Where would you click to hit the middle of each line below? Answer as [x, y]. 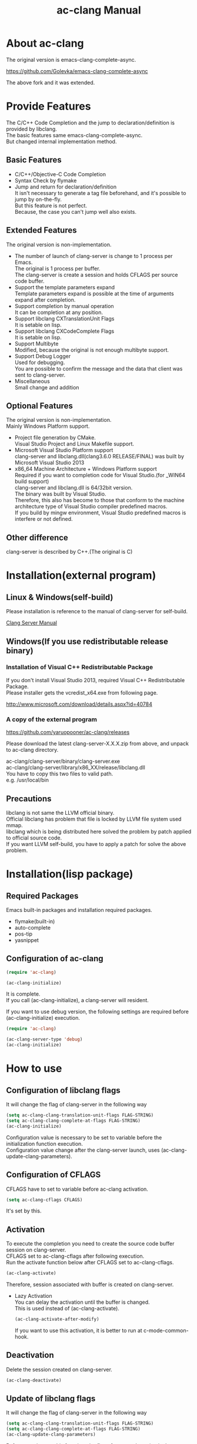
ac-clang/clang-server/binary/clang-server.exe [63, 761]
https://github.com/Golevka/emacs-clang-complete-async [77, 71]
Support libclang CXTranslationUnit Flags [64, 318]
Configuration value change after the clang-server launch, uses [83, 1150]
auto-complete [33, 927]
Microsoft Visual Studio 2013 [49, 462]
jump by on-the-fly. [38, 199]
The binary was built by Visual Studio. [60, 494]
